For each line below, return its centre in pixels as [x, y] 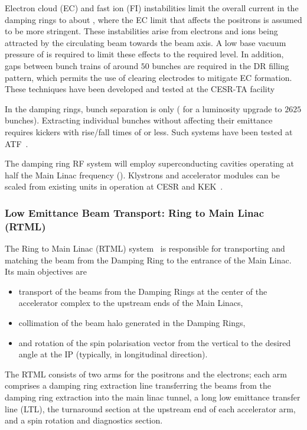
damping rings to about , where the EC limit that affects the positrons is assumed [153, 19]
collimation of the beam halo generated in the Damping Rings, [132, 323]
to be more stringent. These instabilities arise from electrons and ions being [141, 31]
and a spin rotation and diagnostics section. [84, 420]
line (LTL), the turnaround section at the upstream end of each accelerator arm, [150, 408]
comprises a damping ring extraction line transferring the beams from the [138, 385]
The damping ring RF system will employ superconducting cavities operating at [150, 163]
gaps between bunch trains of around [72, 65]
